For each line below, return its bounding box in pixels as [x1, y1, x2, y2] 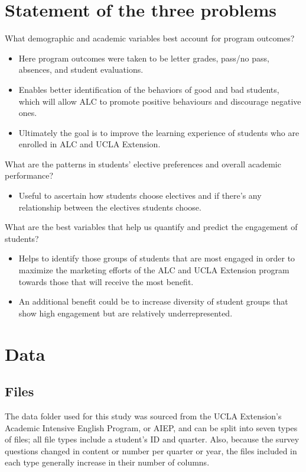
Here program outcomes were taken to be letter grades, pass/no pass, [18, 51, 269, 64]
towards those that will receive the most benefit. [18, 275, 194, 287]
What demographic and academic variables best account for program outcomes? [5, 32, 295, 44]
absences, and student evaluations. [18, 63, 144, 76]
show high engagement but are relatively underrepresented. [18, 306, 233, 319]
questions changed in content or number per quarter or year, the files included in [5, 444, 297, 457]
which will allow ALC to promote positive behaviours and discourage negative [18, 95, 301, 107]
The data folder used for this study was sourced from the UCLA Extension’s [5, 409, 282, 422]
